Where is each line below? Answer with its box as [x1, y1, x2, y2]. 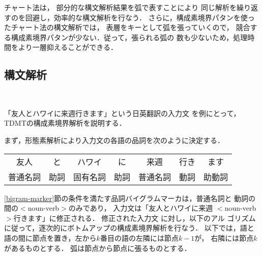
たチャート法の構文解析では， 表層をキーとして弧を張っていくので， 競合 [4, 22, 250, 33]
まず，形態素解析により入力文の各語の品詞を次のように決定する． [4, 134, 225, 145]
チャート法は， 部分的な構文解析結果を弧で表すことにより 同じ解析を [4, 2, 237, 12]
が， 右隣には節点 [194, 232, 254, 243]
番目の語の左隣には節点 [100, 232, 179, 243]
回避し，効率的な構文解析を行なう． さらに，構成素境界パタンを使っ [25, 12, 255, 22]
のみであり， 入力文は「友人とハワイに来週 [68, 203, 213, 213]
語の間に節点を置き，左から [4, 232, 97, 243]
